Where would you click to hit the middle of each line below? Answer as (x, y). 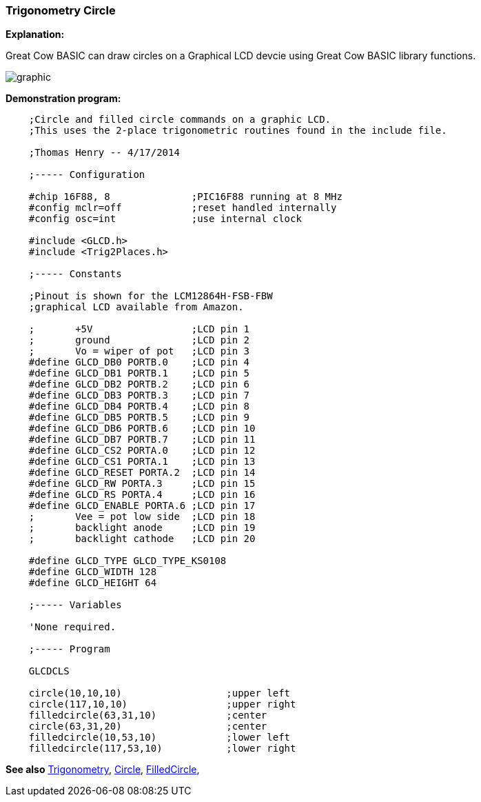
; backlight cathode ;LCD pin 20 (142, 539)
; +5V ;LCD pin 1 (139, 329)
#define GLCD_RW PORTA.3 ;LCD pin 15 (142, 484)
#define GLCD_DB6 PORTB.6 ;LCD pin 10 (142, 429)
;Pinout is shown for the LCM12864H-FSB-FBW (151, 296)
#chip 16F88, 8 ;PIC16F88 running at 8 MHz (185, 197)
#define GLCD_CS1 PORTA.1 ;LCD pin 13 (142, 462)
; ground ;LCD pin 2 (139, 340)
